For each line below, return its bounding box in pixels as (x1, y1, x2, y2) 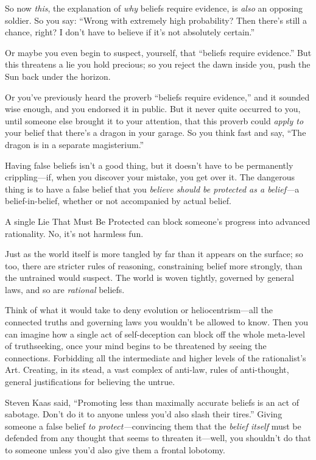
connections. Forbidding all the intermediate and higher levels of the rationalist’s (5, 351, 306, 364)
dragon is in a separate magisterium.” (5, 138, 144, 150)
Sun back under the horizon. (5, 69, 111, 82)
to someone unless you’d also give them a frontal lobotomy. (5, 444, 225, 456)
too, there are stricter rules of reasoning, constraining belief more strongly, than (5, 259, 303, 272)
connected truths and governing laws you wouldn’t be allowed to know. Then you (5, 316, 309, 328)
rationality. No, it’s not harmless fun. (5, 227, 144, 239)
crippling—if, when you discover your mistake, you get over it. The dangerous (5, 171, 295, 183)
